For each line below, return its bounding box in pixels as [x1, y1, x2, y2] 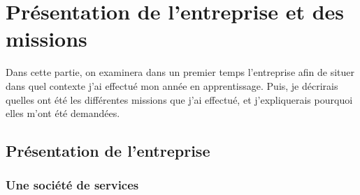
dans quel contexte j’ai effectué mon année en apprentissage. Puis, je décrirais [6, 78, 338, 93]
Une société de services [6, 176, 139, 194]
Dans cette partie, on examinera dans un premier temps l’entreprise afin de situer [6, 65, 354, 79]
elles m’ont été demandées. [6, 106, 120, 120]
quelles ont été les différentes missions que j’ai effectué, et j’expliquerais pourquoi [6, 92, 353, 107]
